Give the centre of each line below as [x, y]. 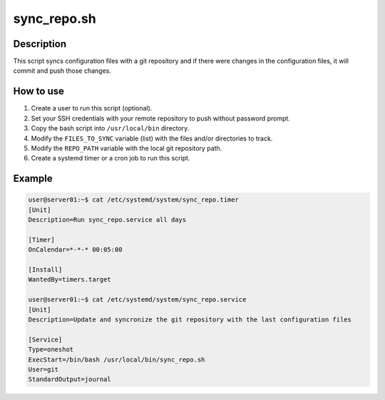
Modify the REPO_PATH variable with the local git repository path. [127, 148]
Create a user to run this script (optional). [92, 108]
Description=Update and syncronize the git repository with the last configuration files [190, 320]
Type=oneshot [51, 350]
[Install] [45, 270]
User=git [43, 369]
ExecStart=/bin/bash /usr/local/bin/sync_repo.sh [117, 359]
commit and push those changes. [62, 71]
